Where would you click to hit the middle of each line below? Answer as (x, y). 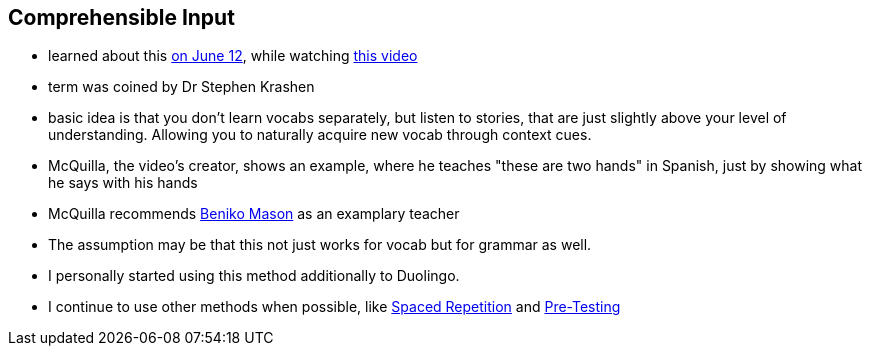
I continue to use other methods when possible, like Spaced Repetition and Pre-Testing (334, 307)
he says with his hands (123, 183)
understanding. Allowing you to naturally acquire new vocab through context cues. (320, 135)
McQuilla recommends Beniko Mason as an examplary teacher (254, 214)
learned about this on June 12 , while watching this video (233, 56)
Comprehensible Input (121, 17)
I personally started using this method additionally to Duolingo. (254, 276)
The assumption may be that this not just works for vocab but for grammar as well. (320, 245)
